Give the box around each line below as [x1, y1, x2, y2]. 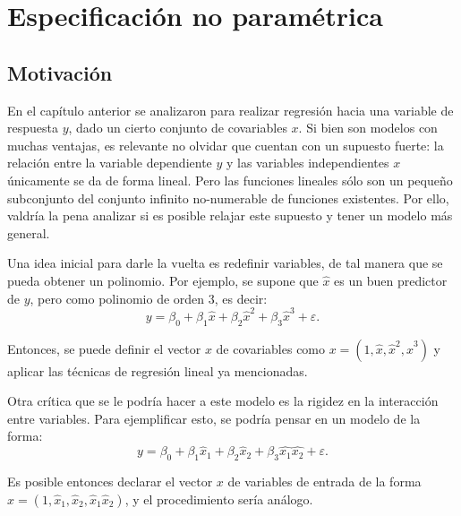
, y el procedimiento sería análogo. [124, 489, 313, 508]
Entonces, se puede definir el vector [7, 339, 201, 357]
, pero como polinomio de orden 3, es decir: [30, 288, 268, 307]
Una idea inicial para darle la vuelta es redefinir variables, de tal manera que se [7, 254, 443, 272]
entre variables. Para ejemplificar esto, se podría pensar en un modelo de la [7, 408, 421, 427]
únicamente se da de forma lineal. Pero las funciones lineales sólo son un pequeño [7, 170, 453, 189]
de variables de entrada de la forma [227, 472, 422, 491]
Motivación [7, 58, 113, 86]
